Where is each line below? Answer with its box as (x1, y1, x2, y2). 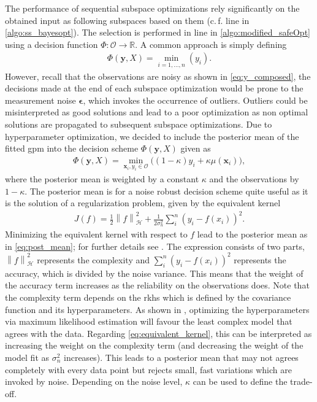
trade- (290, 375, 313, 388)
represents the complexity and (37, 253, 150, 266)
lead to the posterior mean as (197, 228, 308, 241)
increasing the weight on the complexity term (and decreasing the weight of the (5, 339, 304, 352)
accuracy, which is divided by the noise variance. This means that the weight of (5, 266, 304, 279)
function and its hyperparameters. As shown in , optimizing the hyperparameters (5, 303, 310, 315)
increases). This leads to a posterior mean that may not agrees (64, 351, 299, 364)
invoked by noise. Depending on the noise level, (5, 375, 183, 388)
